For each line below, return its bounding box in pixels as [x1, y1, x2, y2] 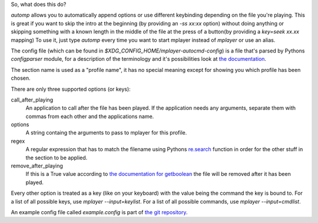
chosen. [11, 74, 31, 82]
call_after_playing [11, 96, 54, 103]
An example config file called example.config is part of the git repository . [11, 208, 188, 215]
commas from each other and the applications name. [25, 113, 154, 120]
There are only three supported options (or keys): [11, 86, 131, 93]
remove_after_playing [11, 162, 63, 169]
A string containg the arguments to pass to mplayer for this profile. [25, 129, 187, 136]
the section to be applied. [25, 154, 88, 161]
